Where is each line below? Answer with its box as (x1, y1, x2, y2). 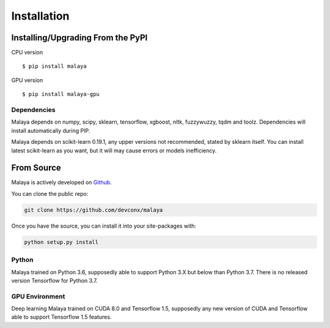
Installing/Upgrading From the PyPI (11, 32, 148, 43)
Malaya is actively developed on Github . (11, 179, 112, 186)
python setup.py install (24, 239, 99, 245)
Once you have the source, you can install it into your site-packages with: (11, 222, 197, 229)
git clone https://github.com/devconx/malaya (24, 206, 163, 214)
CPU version (11, 49, 43, 56)
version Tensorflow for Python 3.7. (11, 277, 98, 284)
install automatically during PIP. (11, 127, 90, 134)
